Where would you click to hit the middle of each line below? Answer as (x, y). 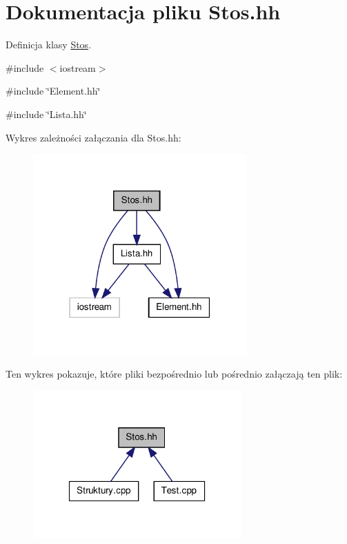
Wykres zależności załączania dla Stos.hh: (93, 137)
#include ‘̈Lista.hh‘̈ (46, 114)
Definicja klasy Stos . (49, 45)
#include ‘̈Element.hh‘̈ (53, 91)
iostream (78, 67)
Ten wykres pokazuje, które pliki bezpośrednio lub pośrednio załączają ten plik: (174, 374)
